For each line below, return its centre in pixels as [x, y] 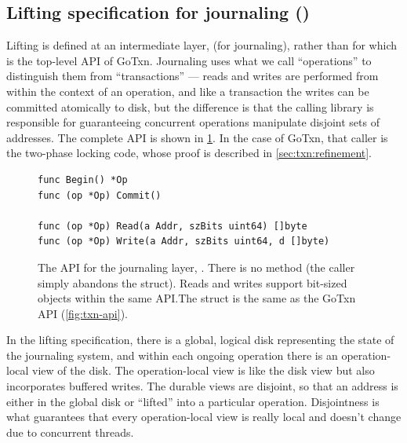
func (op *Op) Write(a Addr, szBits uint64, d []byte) [184, 242]
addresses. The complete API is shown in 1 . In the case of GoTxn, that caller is [197, 137]
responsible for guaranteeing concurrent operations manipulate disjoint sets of [193, 122]
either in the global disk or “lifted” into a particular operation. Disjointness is [193, 401]
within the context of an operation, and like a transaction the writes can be [188, 91]
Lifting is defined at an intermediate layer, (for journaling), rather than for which [202, 45]
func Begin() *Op [83, 179]
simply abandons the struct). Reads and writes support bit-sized [193, 282]
